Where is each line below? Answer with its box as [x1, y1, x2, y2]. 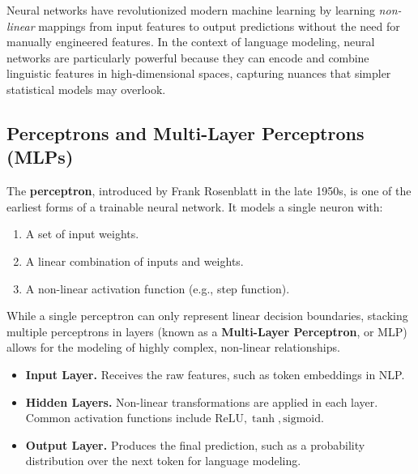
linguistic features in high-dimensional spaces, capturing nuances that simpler [6, 65, 391, 82]
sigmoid [283, 413, 321, 425]
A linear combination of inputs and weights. [25, 252, 244, 269]
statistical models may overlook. [6, 80, 166, 97]
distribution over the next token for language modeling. [25, 452, 301, 469]
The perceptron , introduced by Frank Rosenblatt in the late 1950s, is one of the [6, 182, 412, 199]
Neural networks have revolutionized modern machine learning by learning [6, 2, 375, 18]
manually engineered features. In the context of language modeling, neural [6, 33, 375, 50]
